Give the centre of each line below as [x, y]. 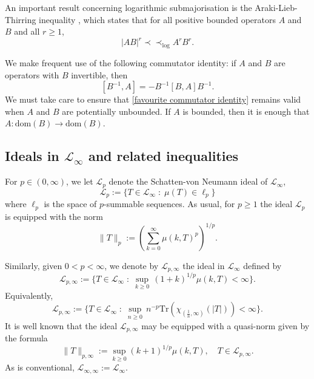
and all [27, 31]
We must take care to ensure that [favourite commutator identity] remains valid [153, 99]
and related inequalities [163, 156]
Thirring [21, 19]
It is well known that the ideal [61, 325]
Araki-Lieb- [276, 7]
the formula [26, 338]
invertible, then [99, 74]
